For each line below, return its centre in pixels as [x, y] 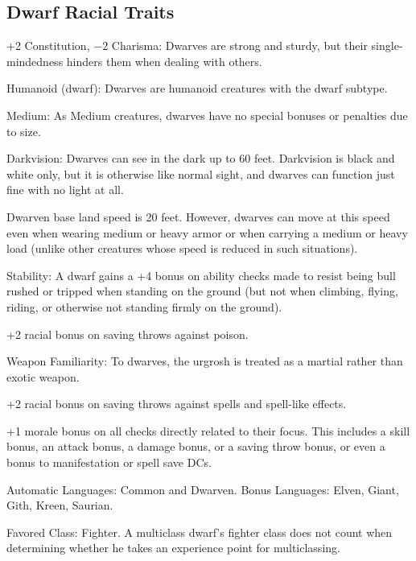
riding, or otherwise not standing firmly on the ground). [144, 306]
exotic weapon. [43, 376]
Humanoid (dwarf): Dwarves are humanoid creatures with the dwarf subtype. [197, 88]
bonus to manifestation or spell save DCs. [109, 462]
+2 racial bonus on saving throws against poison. [128, 334]
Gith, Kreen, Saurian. [60, 505]
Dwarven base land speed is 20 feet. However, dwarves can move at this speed [198, 216]
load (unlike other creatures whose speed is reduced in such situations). [182, 248]
